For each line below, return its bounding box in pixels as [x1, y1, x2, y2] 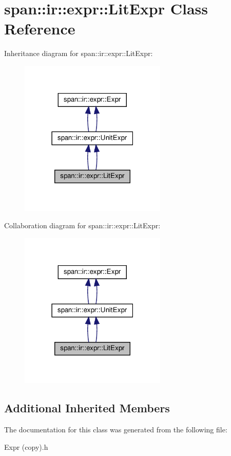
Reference [4, 18, 75, 39]
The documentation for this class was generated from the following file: [4, 424, 227, 434]
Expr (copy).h [4, 441, 48, 452]
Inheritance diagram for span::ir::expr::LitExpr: [4, 48, 153, 59]
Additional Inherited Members [4, 400, 170, 416]
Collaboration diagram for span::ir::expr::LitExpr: [4, 220, 161, 231]
